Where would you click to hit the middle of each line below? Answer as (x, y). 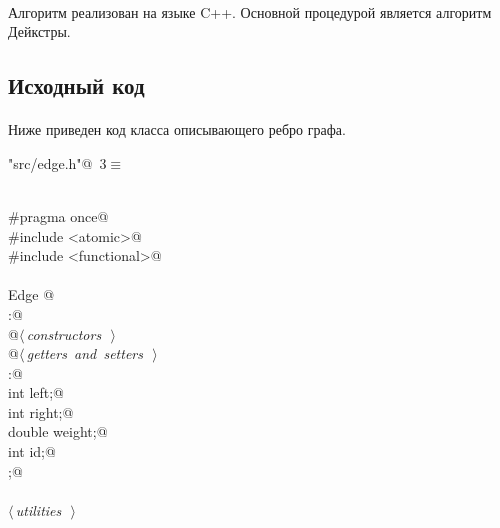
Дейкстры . (39, 31)
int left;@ (36, 392)
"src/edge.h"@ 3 (57, 162)
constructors (64, 333)
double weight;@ (58, 431)
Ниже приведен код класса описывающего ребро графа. (177, 129)
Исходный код (76, 85)
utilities (38, 509)
